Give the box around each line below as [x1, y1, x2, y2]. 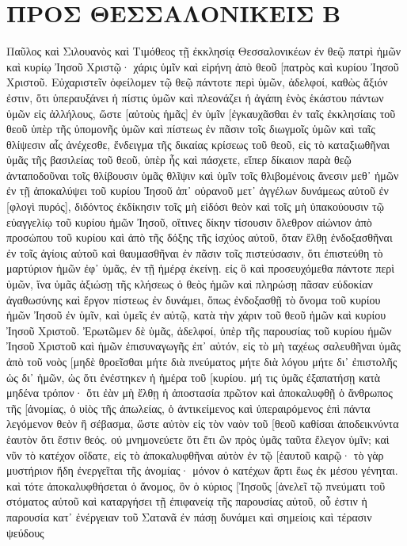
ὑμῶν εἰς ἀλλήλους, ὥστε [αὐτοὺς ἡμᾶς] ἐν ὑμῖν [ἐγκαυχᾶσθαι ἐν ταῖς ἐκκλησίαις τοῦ [6, 105, 396, 121]
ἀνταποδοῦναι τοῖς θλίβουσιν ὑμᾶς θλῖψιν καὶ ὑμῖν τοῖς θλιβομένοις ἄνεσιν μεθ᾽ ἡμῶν [6, 166, 399, 183]
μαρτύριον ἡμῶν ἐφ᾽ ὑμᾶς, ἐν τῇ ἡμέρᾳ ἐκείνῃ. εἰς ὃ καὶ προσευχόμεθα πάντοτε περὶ [6, 260, 395, 277]
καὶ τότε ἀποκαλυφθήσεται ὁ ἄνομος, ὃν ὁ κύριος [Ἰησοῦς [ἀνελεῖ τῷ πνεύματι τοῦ [6, 477, 386, 494]
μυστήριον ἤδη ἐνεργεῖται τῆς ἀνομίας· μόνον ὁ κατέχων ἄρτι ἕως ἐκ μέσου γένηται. [6, 462, 398, 479]
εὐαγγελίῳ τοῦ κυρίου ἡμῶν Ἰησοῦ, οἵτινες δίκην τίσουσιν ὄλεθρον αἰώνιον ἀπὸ [6, 213, 372, 230]
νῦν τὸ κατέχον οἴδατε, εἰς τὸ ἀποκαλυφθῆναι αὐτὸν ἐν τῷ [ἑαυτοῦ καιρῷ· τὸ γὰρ [6, 446, 384, 463]
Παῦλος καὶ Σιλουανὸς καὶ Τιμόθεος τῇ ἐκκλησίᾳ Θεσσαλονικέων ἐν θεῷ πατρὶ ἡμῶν [6, 43, 401, 59]
